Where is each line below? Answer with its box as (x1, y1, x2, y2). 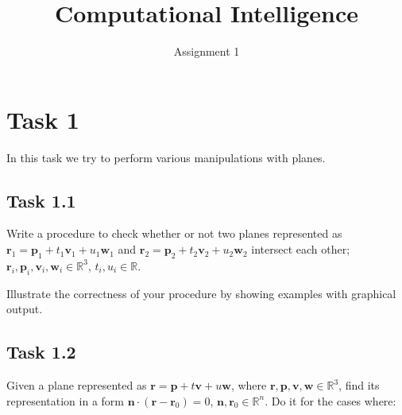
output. (6, 301, 43, 317)
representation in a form (6, 392, 124, 409)
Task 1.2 (6, 339, 76, 364)
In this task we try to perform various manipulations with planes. (6, 149, 326, 165)
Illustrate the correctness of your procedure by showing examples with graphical (6, 285, 396, 301)
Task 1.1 (6, 188, 76, 212)
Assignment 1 (173, 43, 240, 60)
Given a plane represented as (6, 377, 147, 394)
